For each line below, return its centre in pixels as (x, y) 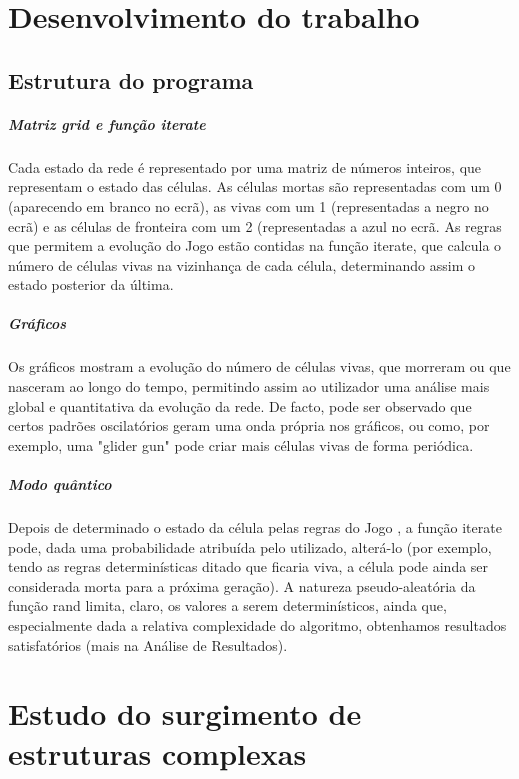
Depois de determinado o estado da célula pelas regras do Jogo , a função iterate (255, 526)
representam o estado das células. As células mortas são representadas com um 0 (255, 186)
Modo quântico (60, 484)
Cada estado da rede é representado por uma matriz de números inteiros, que (245, 166)
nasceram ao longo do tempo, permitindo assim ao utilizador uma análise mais (249, 386)
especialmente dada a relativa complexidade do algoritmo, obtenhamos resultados (257, 624)
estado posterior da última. (91, 284)
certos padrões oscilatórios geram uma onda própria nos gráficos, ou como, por (249, 425)
